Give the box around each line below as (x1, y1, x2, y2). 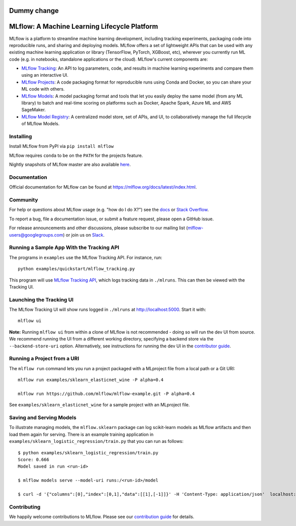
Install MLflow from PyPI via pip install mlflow (9, 143, 114, 149)
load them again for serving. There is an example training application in (9, 431, 154, 437)
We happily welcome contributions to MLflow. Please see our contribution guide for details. (9, 514, 194, 520)
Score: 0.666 (18, 457, 49, 463)
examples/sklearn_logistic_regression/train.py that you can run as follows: (9, 438, 184, 444)
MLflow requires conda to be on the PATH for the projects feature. (9, 152, 143, 158)
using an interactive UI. (21, 72, 69, 78)
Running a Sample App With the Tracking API (9, 244, 119, 251)
